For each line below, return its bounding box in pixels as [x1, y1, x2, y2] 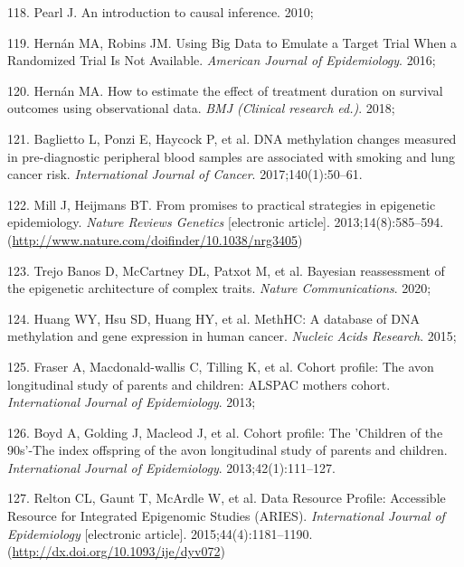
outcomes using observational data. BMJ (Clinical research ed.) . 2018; [7, 99, 395, 118]
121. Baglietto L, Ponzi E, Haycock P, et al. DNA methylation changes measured [7, 128, 457, 147]
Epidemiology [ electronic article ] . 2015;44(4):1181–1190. [7, 524, 313, 543]
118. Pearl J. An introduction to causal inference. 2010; [7, 3, 314, 21]
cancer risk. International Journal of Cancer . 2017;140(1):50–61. [7, 165, 363, 184]
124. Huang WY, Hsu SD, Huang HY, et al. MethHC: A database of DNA [7, 308, 420, 327]
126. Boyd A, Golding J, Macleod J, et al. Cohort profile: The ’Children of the [7, 422, 443, 441]
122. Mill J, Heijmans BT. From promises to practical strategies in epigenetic [7, 194, 436, 213]
